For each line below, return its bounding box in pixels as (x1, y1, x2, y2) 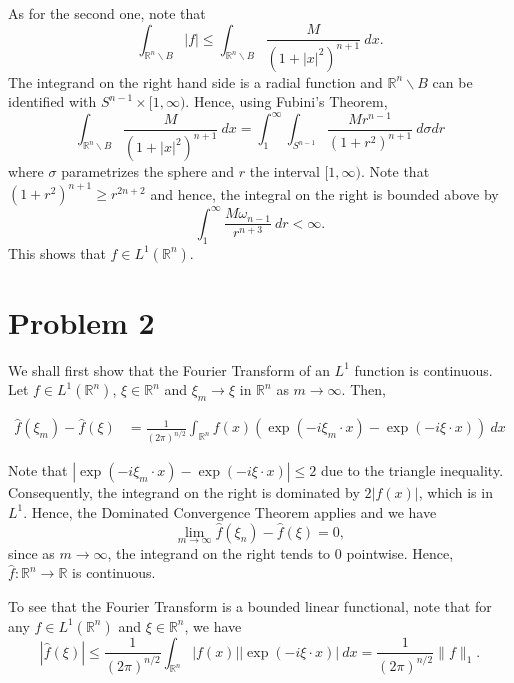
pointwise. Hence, (346, 542, 454, 563)
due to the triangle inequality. (320, 460, 504, 481)
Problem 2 (8, 301, 155, 342)
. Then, (341, 379, 386, 400)
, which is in (418, 482, 493, 503)
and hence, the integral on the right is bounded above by (150, 183, 499, 204)
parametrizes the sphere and (61, 161, 235, 182)
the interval (249, 161, 320, 182)
